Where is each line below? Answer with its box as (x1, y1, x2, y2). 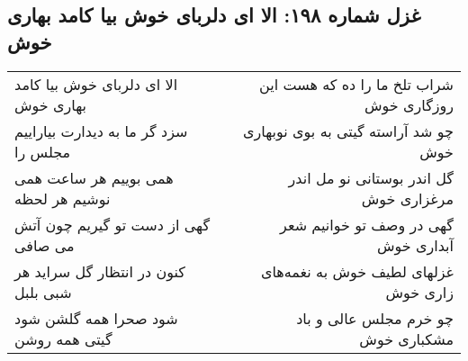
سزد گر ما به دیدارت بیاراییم (14, 120, 188, 141)
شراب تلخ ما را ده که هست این (259, 73, 454, 95)
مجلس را (14, 140, 71, 162)
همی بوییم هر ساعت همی (14, 167, 174, 188)
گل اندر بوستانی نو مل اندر (288, 167, 454, 188)
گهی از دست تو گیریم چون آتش (14, 213, 211, 235)
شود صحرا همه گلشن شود (14, 307, 178, 329)
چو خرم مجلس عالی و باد (296, 307, 454, 329)
